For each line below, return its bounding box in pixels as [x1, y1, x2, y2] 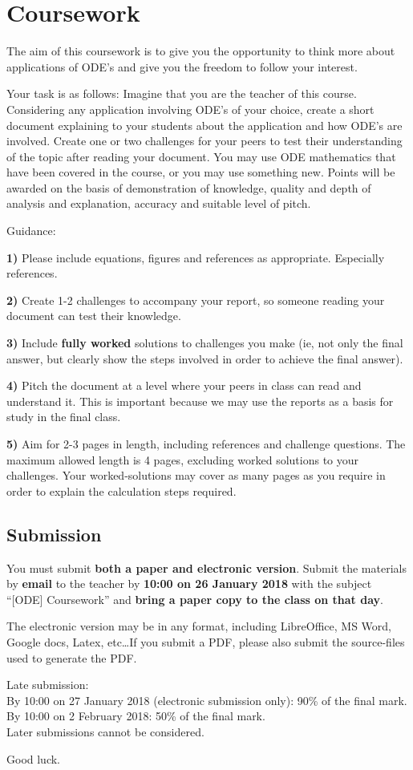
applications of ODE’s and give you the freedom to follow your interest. [6, 58, 358, 75]
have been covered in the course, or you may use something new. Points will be [6, 164, 395, 180]
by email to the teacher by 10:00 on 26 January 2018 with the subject [6, 575, 372, 592]
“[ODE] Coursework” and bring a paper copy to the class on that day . [6, 590, 383, 607]
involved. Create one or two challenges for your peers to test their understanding [6, 132, 403, 149]
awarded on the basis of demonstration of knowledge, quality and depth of [6, 179, 371, 196]
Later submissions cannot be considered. [6, 723, 204, 740]
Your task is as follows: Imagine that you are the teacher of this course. [6, 85, 357, 102]
